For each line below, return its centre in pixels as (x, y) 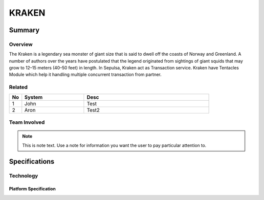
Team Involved (27, 122)
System (34, 97)
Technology (24, 176)
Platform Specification (32, 189)
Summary (24, 30)
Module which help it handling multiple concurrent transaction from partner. (85, 75)
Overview (21, 44)
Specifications (32, 162)
